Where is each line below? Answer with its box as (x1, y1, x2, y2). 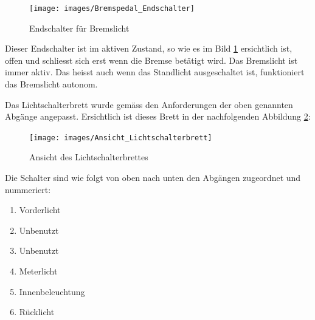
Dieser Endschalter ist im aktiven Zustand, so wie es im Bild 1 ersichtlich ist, (5, 42, 292, 55)
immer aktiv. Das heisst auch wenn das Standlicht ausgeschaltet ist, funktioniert (5, 66, 305, 78)
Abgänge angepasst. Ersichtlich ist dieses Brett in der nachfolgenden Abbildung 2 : (5, 110, 311, 123)
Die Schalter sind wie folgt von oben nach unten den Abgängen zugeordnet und (5, 171, 301, 184)
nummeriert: (5, 183, 51, 196)
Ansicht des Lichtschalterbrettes (29, 151, 148, 163)
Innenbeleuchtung (19, 285, 85, 298)
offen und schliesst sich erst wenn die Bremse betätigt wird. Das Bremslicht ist (5, 53, 298, 66)
